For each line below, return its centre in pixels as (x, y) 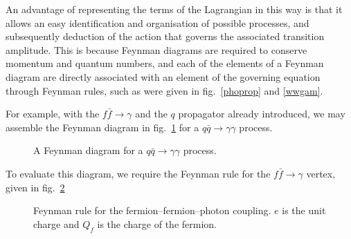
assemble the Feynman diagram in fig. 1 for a (102, 127)
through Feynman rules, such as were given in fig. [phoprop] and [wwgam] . (164, 90)
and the (151, 114)
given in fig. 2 (35, 187)
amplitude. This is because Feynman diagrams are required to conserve (156, 49)
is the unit (304, 210)
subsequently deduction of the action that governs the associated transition (165, 36)
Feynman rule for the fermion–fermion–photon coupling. (152, 210)
